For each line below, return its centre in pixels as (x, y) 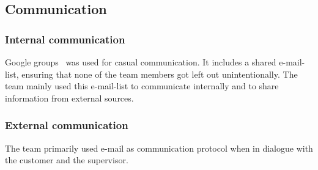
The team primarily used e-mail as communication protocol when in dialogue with (159, 148)
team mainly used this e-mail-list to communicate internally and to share (142, 86)
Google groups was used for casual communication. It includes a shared (141, 62)
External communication (67, 125)
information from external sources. (69, 98)
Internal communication (65, 39)
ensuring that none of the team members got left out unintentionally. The (160, 74)
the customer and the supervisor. (67, 160)
